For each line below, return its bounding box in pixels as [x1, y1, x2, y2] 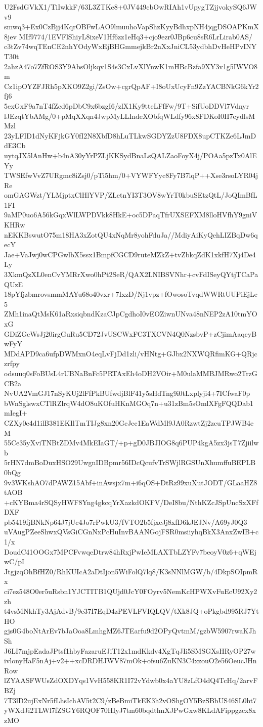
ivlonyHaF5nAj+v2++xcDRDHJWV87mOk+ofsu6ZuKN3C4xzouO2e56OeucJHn [4, 655, 257, 666]
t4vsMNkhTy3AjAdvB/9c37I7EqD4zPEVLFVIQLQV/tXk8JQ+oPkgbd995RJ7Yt [4, 606, 259, 616]
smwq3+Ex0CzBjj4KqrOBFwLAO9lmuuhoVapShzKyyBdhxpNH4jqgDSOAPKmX [4, 21, 259, 32]
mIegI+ [4, 407, 27, 418]
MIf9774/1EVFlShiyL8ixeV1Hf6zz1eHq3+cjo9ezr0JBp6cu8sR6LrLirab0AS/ [19, 31, 253, 41]
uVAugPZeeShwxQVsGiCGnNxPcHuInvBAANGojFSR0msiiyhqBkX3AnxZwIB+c [4, 526, 259, 537]
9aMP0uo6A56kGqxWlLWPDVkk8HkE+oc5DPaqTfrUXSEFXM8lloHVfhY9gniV [4, 209, 257, 220]
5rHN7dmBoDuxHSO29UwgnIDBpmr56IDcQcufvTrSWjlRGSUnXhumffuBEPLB [4, 457, 256, 468]
